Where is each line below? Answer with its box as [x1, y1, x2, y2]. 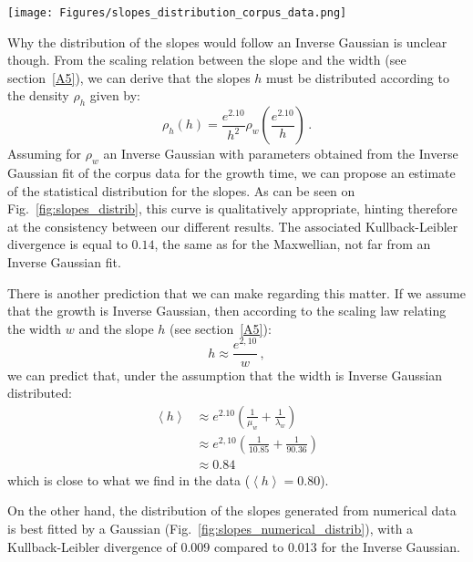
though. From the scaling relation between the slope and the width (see [7, 50, 406, 69]
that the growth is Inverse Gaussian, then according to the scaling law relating [7, 301, 447, 320]
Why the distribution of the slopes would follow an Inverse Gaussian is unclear [7, 32, 447, 51]
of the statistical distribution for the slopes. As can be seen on [7, 181, 355, 200]
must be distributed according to [266, 68, 449, 87]
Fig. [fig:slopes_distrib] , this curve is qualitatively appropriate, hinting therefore [7, 199, 458, 218]
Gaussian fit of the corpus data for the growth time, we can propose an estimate [7, 163, 456, 182]
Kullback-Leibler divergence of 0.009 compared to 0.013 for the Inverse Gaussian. [7, 536, 460, 556]
